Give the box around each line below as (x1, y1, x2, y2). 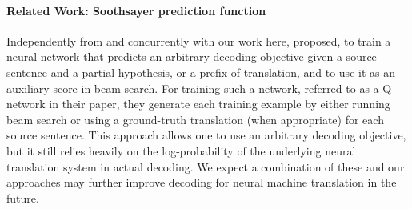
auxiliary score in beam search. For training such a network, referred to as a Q (6, 79, 392, 96)
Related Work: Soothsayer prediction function (6, 2, 266, 18)
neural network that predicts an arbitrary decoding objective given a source (6, 48, 377, 65)
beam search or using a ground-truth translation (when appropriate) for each (6, 111, 384, 127)
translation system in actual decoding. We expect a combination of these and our (6, 158, 405, 175)
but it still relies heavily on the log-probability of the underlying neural (6, 142, 356, 159)
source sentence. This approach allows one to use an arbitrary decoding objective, (6, 127, 406, 143)
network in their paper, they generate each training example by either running (6, 95, 390, 112)
